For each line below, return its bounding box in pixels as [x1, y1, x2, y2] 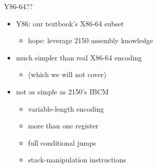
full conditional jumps [28, 137, 96, 148]
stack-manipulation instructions [28, 154, 126, 165]
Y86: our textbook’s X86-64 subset [16, 18, 124, 28]
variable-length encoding [28, 103, 104, 114]
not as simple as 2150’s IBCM [16, 86, 109, 96]
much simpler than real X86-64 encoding [16, 52, 142, 62]
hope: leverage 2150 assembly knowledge [28, 35, 153, 46]
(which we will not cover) [28, 69, 106, 80]
